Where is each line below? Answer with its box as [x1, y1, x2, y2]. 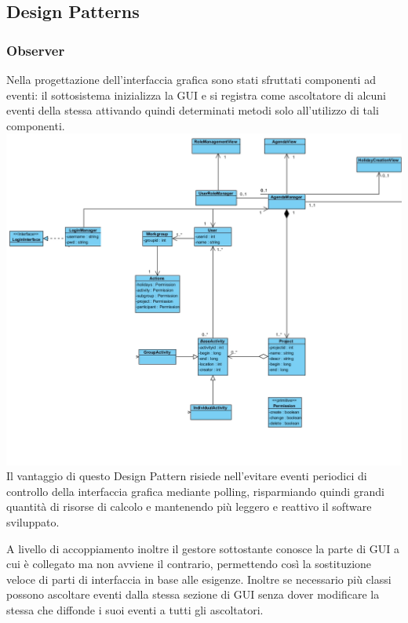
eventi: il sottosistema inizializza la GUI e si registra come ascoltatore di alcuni [6, 86, 386, 103]
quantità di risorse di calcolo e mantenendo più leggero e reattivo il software [6, 498, 372, 515]
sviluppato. [6, 514, 60, 530]
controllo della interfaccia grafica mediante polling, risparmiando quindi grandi [6, 483, 384, 499]
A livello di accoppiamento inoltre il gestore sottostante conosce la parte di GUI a [6, 540, 399, 556]
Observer [6, 40, 65, 60]
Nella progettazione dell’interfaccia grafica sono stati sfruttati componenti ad [6, 71, 376, 87]
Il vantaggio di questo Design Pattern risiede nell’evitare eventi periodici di [6, 468, 367, 484]
